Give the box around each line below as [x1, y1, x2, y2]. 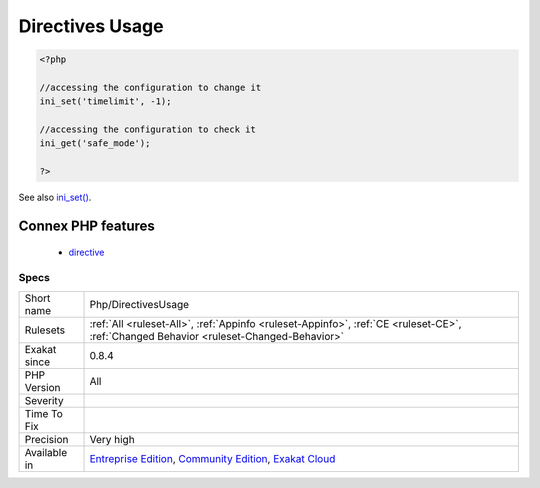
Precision [24, 432, 69, 446]
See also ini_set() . [18, 191, 92, 204]
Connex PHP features [18, 218, 155, 235]
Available [24, 445, 68, 459]
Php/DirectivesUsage [89, 297, 190, 311]
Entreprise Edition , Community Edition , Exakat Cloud [89, 451, 336, 465]
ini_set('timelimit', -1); [39, 96, 172, 107]
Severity [24, 393, 64, 407]
